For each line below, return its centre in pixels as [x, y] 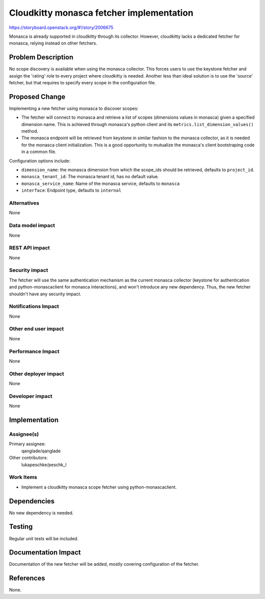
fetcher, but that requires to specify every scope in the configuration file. [82, 83]
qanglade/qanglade [41, 451]
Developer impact [31, 396]
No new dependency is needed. [41, 513]
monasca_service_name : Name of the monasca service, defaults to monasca [101, 183]
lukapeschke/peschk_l [44, 465]
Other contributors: [28, 458]
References [27, 578]
